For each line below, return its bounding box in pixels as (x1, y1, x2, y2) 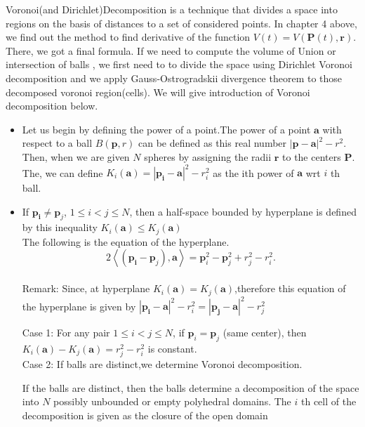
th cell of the (300, 394, 357, 409)
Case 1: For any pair (22, 325, 110, 340)
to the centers (282, 149, 341, 164)
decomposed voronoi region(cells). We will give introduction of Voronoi (6, 84, 310, 99)
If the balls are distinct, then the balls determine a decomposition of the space (22, 380, 359, 395)
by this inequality (22, 220, 98, 235)
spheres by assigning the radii (144, 149, 272, 164)
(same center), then (223, 325, 307, 340)
